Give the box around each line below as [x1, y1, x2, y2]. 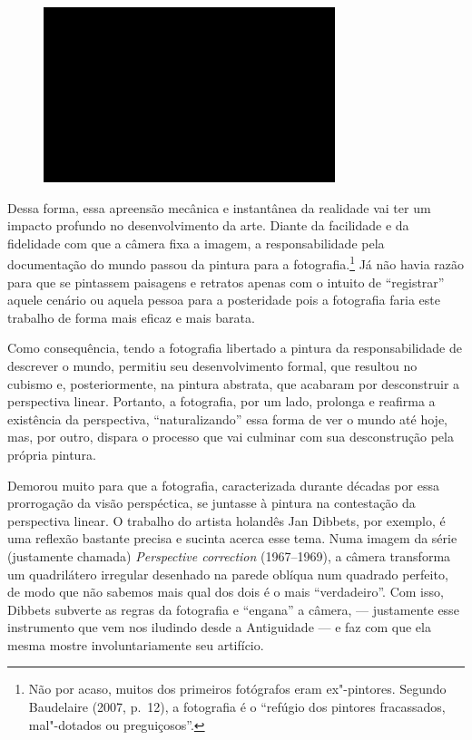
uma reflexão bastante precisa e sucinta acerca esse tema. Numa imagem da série [7, 529, 457, 548]
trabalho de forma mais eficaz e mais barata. [7, 307, 255, 326]
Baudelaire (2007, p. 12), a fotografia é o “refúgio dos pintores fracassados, [28, 697, 446, 716]
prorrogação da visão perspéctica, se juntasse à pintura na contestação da [7, 493, 416, 512]
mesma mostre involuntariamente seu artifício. [7, 635, 264, 654]
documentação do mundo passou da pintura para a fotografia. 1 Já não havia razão [7, 252, 465, 273]
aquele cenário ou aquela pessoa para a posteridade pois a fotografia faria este [7, 290, 440, 309]
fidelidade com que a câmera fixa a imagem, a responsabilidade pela [7, 233, 385, 252]
